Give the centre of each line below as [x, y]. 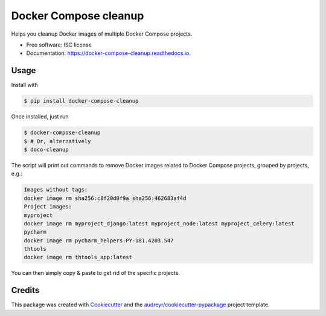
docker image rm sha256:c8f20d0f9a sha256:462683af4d [105, 198]
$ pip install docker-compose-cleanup [81, 101]
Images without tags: [56, 190]
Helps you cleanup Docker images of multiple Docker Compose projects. [102, 34]
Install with [25, 85]
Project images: [48, 207]
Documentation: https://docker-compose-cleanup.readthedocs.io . [109, 53]
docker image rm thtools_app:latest [78, 257]
